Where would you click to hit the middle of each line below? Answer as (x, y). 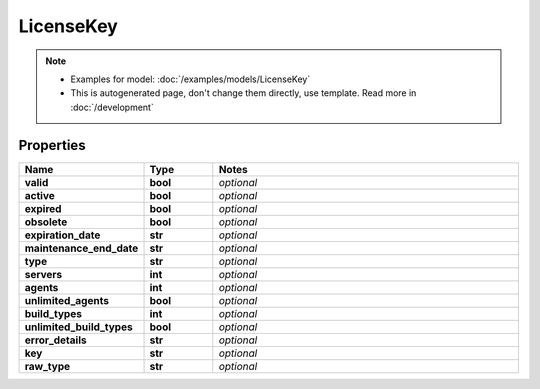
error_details (55, 340)
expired (43, 208)
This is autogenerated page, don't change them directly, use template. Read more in (243, 93)
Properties (52, 145)
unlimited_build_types (79, 327)
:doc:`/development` (112, 107)
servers (43, 274)
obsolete (46, 222)
